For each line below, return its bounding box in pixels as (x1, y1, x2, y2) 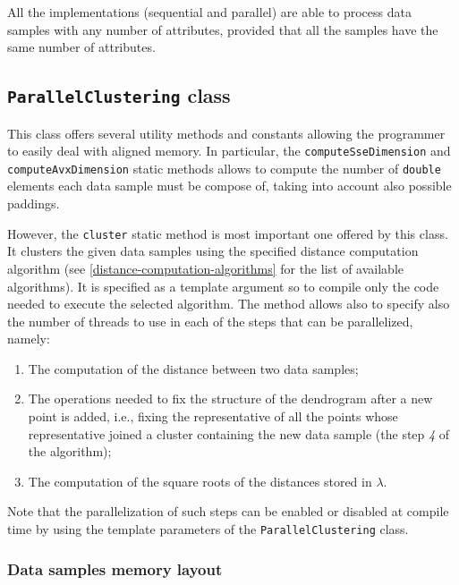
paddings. (7, 194, 60, 213)
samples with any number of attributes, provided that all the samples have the (7, 20, 438, 38)
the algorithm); (28, 442, 112, 461)
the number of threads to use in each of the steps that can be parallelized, (7, 311, 413, 330)
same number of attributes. (7, 38, 156, 56)
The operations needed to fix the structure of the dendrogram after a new (28, 389, 433, 408)
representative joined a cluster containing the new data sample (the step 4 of (28, 424, 450, 443)
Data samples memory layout (7, 557, 223, 580)
